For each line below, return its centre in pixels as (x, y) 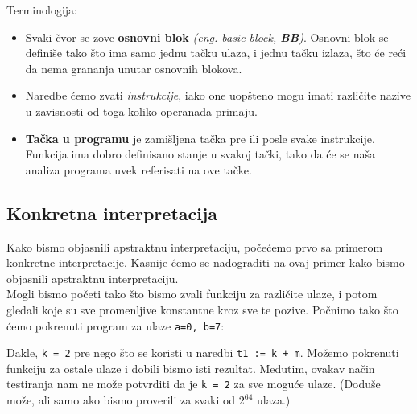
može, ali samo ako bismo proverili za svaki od (121, 400)
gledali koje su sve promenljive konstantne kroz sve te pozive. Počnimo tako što (202, 309)
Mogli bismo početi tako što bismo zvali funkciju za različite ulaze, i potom (192, 294)
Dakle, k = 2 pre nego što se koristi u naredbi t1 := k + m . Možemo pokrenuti (203, 353)
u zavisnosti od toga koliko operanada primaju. (141, 111)
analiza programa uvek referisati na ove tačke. (138, 169)
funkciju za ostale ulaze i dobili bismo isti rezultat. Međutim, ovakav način (191, 368)
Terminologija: (42, 10)
